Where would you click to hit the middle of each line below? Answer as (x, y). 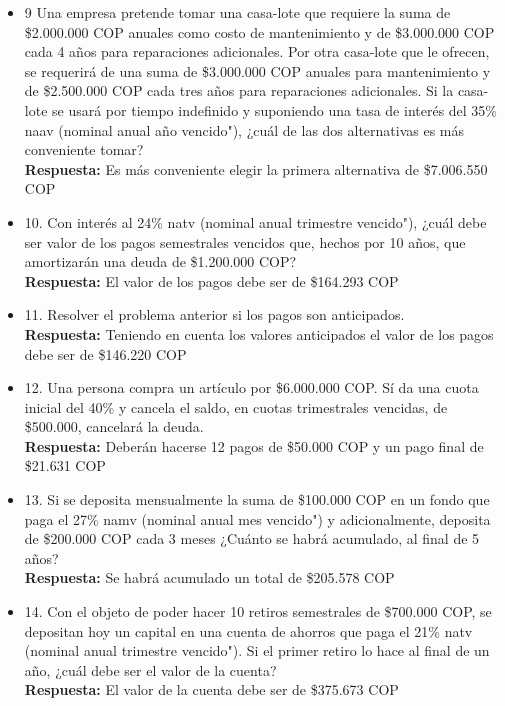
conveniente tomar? (84, 149)
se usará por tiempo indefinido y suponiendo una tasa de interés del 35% (275, 109)
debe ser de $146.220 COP (105, 353)
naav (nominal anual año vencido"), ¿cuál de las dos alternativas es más (244, 129)
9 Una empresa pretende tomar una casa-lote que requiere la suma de (237, 12)
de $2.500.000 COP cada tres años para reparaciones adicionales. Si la (239, 90)
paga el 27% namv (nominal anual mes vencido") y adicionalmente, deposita (257, 518)
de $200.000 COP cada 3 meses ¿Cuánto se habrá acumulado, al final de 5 (252, 538)
